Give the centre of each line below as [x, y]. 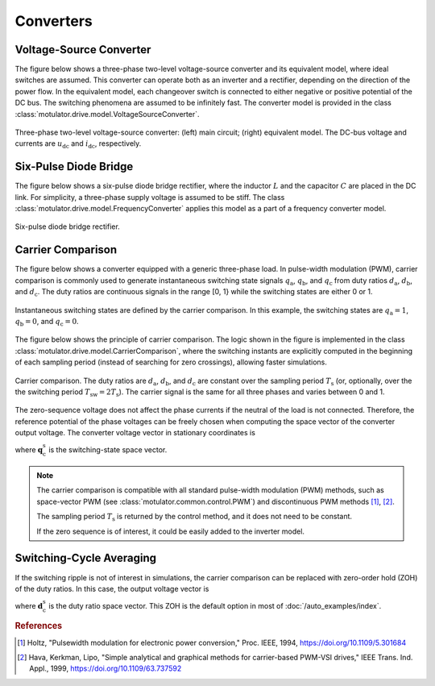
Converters [54, 21]
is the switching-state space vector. [108, 450]
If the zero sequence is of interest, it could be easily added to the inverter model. [171, 531]
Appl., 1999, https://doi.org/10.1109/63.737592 [106, 668]
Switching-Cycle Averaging [86, 558]
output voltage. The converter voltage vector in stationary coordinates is [135, 433]
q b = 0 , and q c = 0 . [47, 322]
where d [29, 606]
